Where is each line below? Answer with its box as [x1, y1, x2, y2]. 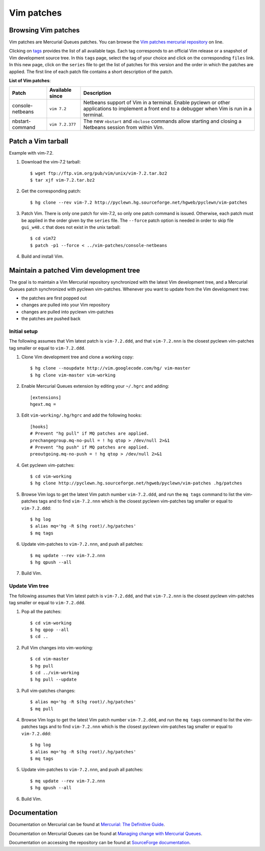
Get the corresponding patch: [21, 188, 81, 194]
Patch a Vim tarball [9, 137, 68, 145]
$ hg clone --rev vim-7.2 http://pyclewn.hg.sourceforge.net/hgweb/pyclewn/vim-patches [30, 199, 248, 205]
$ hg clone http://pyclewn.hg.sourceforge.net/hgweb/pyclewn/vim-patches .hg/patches [30, 480, 242, 486]
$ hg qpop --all [30, 627, 69, 633]
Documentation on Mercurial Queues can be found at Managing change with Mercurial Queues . [9, 830, 202, 836]
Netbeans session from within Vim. [83, 124, 164, 131]
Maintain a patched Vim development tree [9, 266, 140, 275]
